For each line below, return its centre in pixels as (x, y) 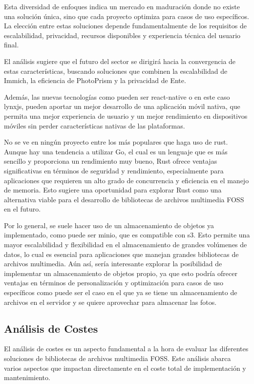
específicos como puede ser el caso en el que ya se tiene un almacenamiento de (121, 292)
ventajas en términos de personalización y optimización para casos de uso (114, 283)
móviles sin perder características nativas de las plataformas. (95, 125)
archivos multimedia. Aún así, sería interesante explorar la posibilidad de (113, 264)
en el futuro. (22, 209)
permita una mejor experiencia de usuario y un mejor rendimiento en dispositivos (126, 116)
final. (11, 45)
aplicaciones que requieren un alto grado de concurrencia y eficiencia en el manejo (127, 180)
